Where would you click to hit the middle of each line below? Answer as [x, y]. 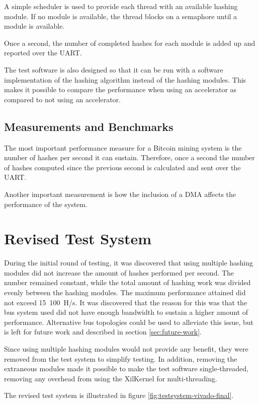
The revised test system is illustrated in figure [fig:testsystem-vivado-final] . [119, 395]
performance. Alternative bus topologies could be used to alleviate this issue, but [129, 322]
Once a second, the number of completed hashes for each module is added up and [130, 43]
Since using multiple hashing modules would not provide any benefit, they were [126, 348]
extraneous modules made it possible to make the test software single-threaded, [126, 368]
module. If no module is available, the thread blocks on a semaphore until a [121, 16]
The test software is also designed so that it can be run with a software [114, 69]
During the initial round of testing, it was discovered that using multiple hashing [129, 263]
